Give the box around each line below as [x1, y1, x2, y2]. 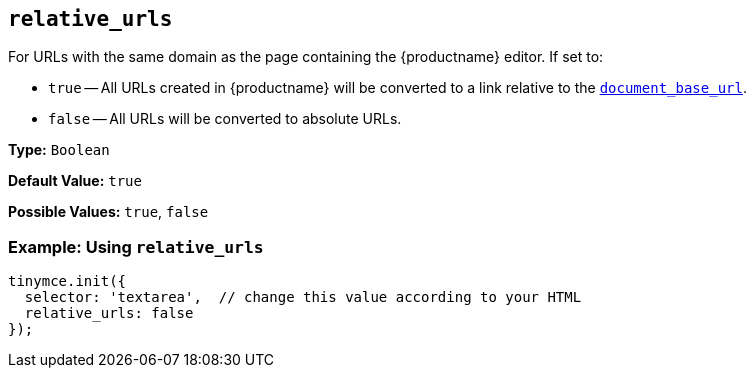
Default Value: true [8, 172, 142, 190]
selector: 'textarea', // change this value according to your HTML [24, 289, 582, 306]
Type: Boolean [8, 141, 110, 159]
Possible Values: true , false [8, 203, 209, 221]
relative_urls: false [24, 305, 194, 322]
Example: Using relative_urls [8, 236, 264, 257]
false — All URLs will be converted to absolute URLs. [48, 110, 402, 128]
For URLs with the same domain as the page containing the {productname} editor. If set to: [8, 48, 604, 66]
